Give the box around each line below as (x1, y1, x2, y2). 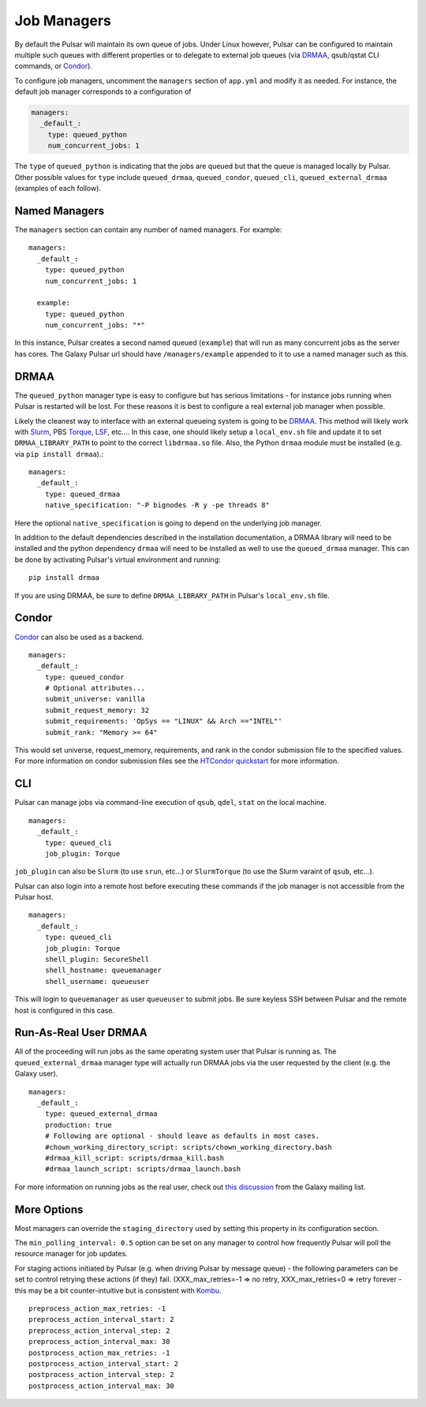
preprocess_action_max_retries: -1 (28, 1304, 166, 1313)
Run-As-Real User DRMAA (14, 1026, 148, 1039)
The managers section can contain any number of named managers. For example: (14, 225, 282, 234)
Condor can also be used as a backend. (14, 632, 144, 642)
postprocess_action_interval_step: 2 (28, 1370, 175, 1379)
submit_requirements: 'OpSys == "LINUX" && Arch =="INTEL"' (44, 717, 283, 726)
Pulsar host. (14, 892, 54, 902)
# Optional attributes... (44, 683, 146, 693)
